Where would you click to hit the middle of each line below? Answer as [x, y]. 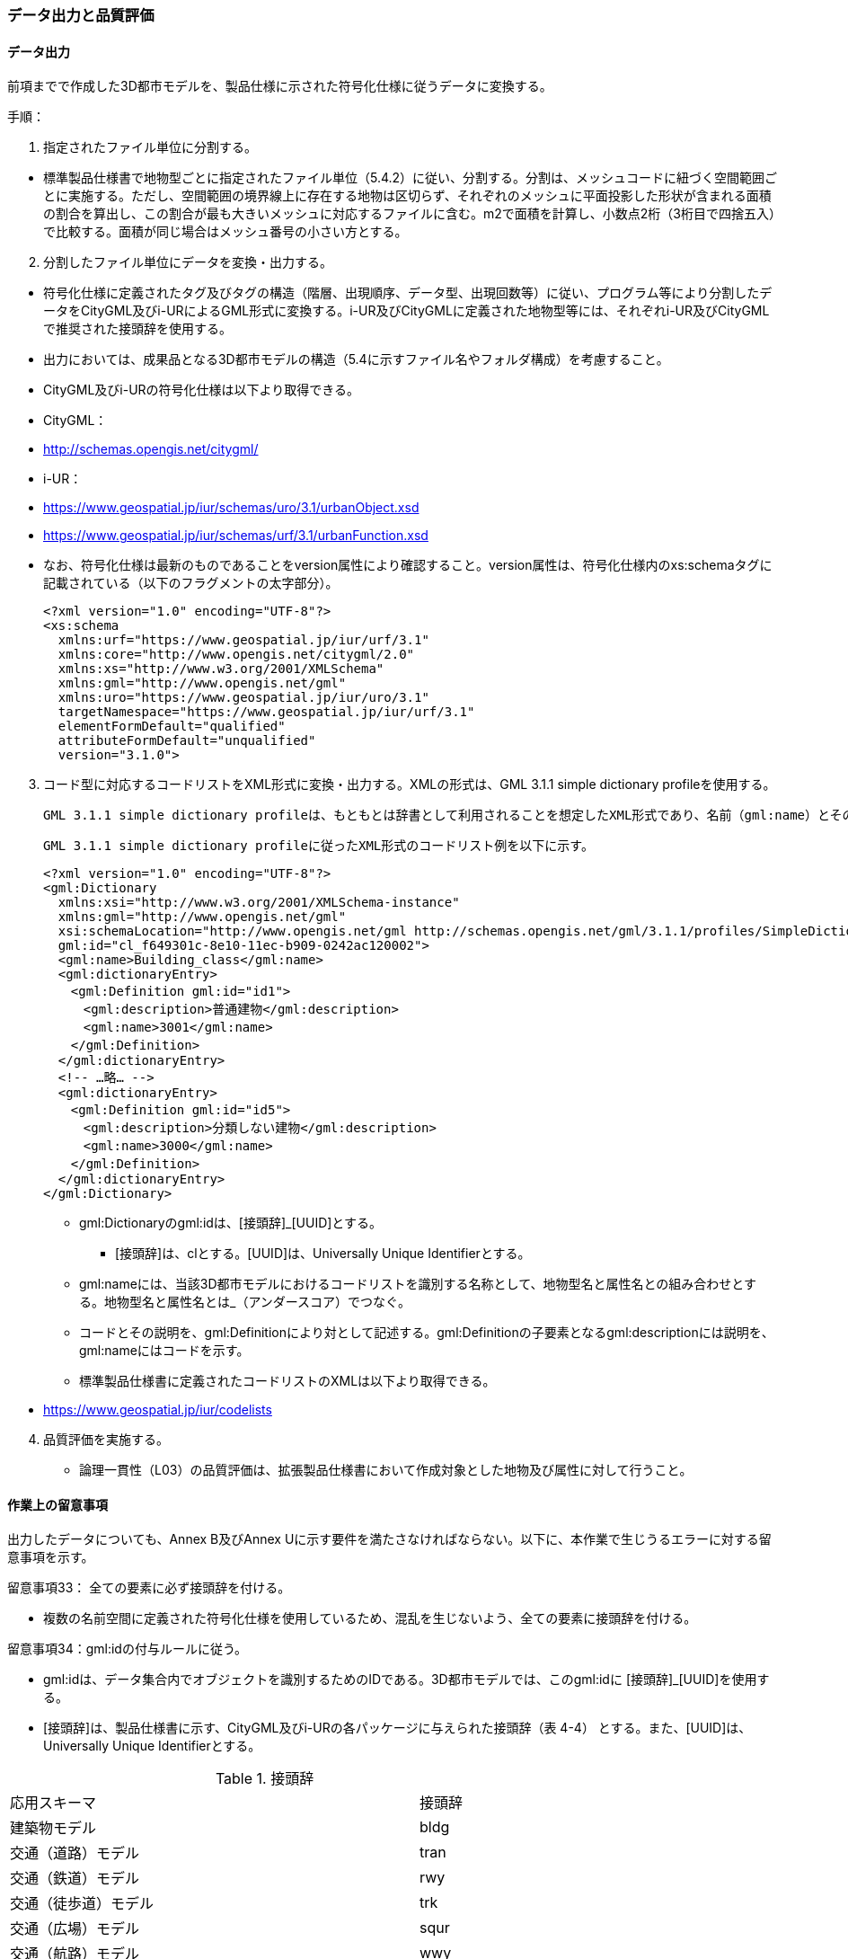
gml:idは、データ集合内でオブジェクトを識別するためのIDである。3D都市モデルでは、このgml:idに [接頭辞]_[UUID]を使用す [406, 1680]
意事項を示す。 [51, 1557]
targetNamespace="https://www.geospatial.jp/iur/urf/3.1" [266, 712]
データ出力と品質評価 [81, 15]
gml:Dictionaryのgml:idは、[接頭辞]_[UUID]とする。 [230, 1223]
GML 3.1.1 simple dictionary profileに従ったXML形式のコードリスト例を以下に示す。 [318, 846]
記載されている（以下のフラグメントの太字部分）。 [191, 583]
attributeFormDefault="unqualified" [187, 741]
